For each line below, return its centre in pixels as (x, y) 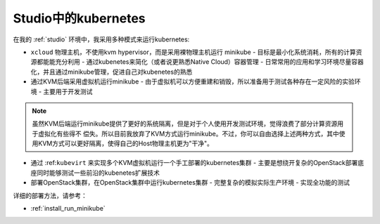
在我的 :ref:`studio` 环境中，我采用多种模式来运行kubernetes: (101, 39)
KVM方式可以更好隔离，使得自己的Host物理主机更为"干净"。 (126, 143)
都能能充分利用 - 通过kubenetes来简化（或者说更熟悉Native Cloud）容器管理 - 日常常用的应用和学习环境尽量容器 (200, 62)
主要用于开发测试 (68, 91)
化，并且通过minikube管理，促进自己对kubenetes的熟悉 (112, 72)
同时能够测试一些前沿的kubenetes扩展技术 (98, 173)
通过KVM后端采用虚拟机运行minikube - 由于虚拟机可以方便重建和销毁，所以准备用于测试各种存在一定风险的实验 (193, 81)
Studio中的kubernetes (79, 18)
